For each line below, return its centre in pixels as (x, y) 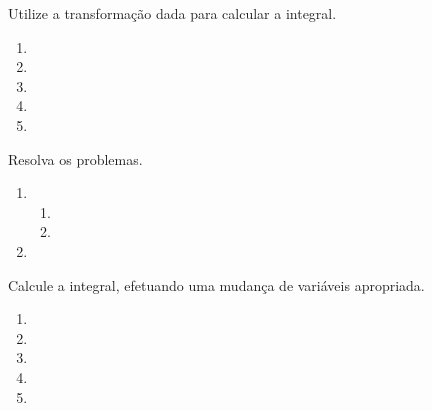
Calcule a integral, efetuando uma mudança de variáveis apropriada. (216, 284)
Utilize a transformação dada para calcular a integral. (172, 13)
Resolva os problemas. (75, 158)
